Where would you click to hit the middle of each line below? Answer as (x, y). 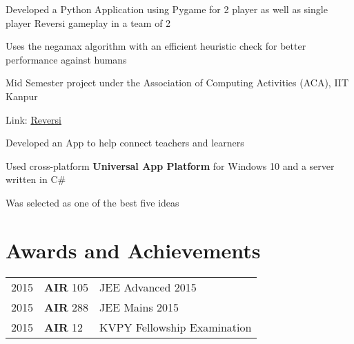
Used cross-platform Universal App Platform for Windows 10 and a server (170, 165)
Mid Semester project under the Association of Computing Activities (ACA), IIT (177, 83)
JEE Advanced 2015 (148, 287)
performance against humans (66, 59)
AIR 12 (64, 327)
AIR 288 (67, 307)
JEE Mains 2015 (139, 307)
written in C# (36, 179)
